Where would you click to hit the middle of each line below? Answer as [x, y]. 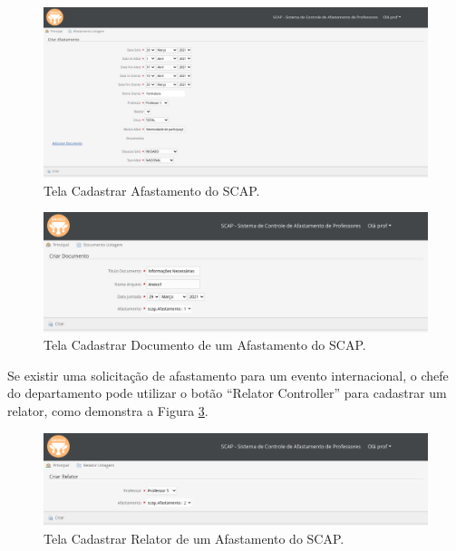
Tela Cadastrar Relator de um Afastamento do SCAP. [194, 538]
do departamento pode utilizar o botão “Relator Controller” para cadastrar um [227, 393]
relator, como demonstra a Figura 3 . [108, 411]
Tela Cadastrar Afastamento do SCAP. [152, 190]
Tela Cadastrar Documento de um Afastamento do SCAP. [205, 345]
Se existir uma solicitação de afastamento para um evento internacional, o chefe [228, 375]
